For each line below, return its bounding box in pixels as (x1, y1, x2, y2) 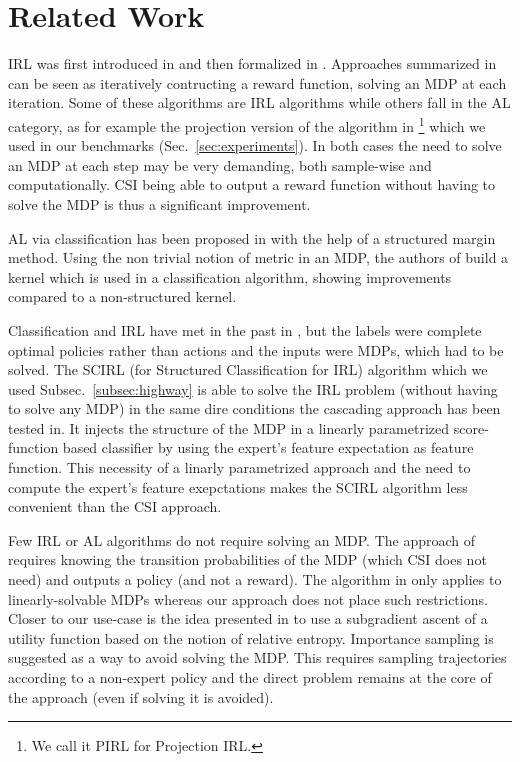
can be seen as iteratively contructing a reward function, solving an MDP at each (8, 72, 507, 93)
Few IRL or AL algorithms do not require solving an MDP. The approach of (8, 529, 476, 550)
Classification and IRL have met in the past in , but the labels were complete (8, 319, 482, 340)
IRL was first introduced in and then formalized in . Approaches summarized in (8, 53, 497, 74)
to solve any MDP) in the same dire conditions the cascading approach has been (8, 398, 501, 419)
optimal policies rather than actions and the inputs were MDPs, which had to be (8, 339, 504, 360)
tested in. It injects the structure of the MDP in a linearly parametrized (8, 417, 450, 438)
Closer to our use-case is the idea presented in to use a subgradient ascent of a (8, 608, 488, 629)
